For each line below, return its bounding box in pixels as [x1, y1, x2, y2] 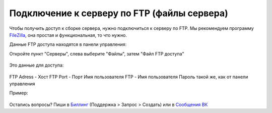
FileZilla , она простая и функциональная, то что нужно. [9, 32, 127, 38]
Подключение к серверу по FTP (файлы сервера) [9, 8, 229, 19]
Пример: [9, 90, 28, 96]
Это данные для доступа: [9, 62, 64, 68]
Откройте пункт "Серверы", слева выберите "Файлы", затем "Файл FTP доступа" [9, 50, 184, 56]
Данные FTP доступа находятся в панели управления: [9, 41, 127, 47]
